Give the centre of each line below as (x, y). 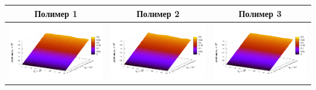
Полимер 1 (56, 13)
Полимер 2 (158, 13)
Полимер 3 (260, 13)
